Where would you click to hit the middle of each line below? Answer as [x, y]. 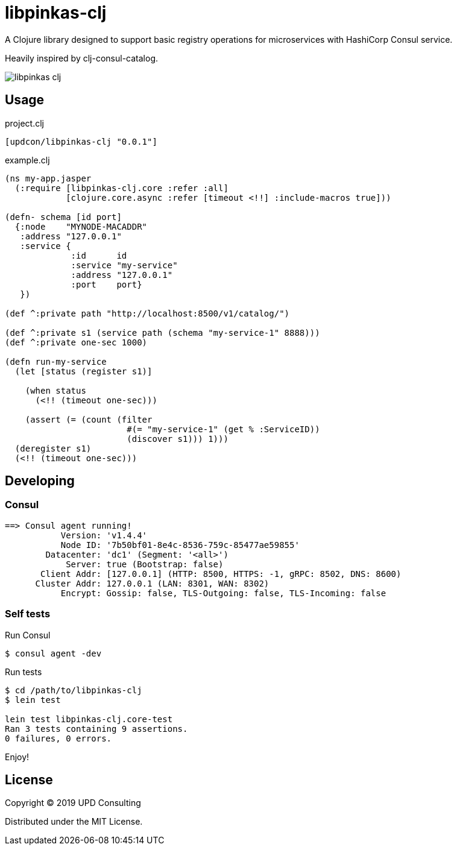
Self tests [28, 614]
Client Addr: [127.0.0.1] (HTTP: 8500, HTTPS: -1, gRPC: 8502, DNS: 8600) [221, 574]
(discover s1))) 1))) [178, 439]
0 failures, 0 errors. [58, 738]
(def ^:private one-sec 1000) [76, 342]
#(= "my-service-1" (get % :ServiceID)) [223, 429]
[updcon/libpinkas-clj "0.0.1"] [81, 141]
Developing [40, 481]
